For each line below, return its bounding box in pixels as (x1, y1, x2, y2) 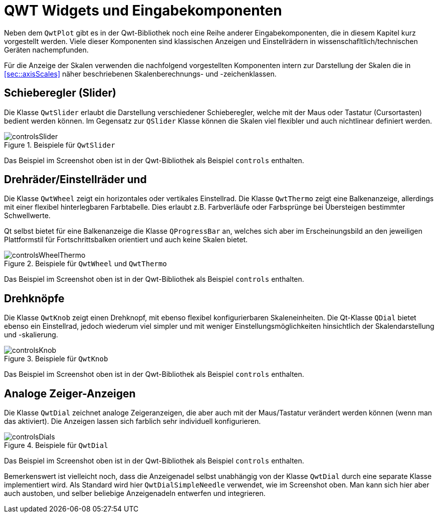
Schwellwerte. (4, 211, 51, 220)
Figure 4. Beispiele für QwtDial (4, 441, 108, 450)
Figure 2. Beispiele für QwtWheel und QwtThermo (4, 259, 167, 268)
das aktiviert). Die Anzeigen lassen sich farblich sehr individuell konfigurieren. (4, 417, 261, 426)
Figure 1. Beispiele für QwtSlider (4, 140, 115, 149)
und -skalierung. (4, 330, 58, 339)
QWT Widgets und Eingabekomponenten (4, 2, 282, 19)
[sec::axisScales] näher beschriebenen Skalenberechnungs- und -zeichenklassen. (4, 69, 277, 78)
